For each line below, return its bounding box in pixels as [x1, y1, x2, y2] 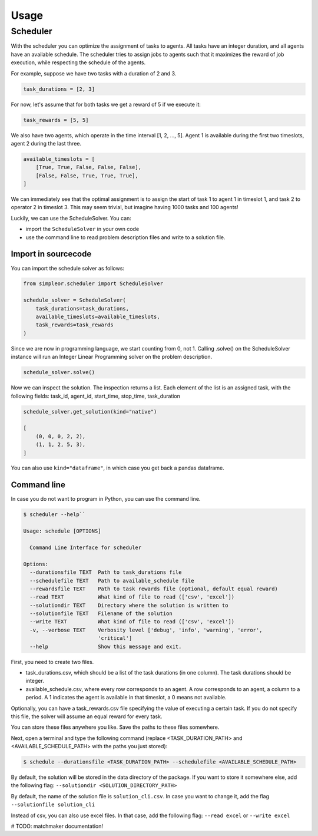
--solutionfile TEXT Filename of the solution [29, 610, 173, 617]
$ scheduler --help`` [23, 511, 86, 518]
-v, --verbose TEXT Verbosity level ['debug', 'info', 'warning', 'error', [29, 626, 263, 633]
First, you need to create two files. [11, 658, 94, 665]
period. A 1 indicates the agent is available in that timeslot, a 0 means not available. [25, 694, 227, 701]
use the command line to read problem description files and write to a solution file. [25, 233, 226, 241]
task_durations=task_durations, [35, 305, 130, 312]
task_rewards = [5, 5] [23, 117, 89, 123]
